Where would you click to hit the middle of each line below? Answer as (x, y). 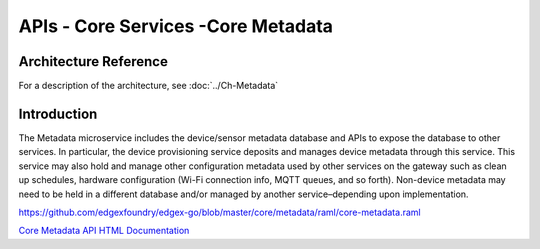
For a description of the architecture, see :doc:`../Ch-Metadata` (148, 86)
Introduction (58, 113)
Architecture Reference (93, 61)
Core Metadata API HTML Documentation (104, 231)
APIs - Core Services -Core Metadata (176, 26)
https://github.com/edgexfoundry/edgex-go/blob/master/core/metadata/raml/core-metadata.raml (219, 212)
